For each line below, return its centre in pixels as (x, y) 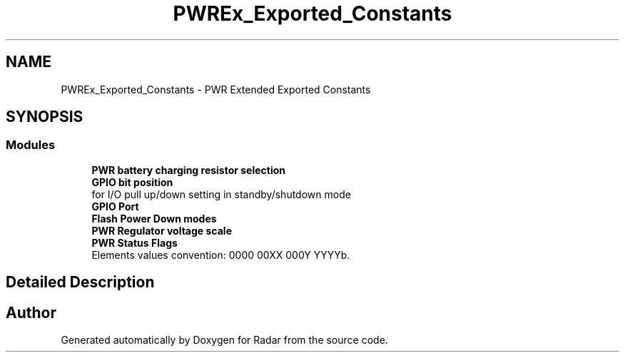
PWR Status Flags (134, 242)
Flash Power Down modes (154, 218)
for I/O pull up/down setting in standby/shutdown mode (221, 194)
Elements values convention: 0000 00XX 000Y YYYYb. (221, 255)
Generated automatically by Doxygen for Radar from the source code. (224, 340)
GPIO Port (115, 206)
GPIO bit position (132, 182)
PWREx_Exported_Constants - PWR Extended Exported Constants (216, 89)
